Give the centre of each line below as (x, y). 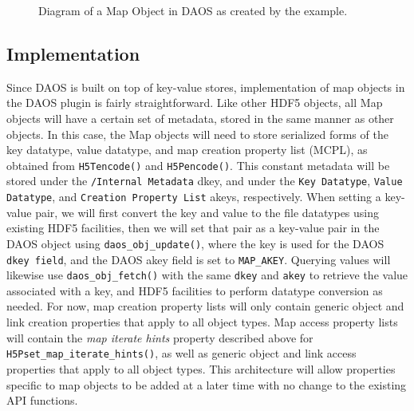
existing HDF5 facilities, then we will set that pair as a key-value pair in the (193, 228)
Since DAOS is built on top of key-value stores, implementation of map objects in (206, 87)
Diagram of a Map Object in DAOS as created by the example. (193, 10)
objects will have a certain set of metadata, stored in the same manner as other (200, 118)
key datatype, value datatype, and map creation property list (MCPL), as (187, 150)
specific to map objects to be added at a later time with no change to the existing (207, 384)
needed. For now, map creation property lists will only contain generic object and (205, 306)
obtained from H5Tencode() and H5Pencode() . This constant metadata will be (198, 165)
